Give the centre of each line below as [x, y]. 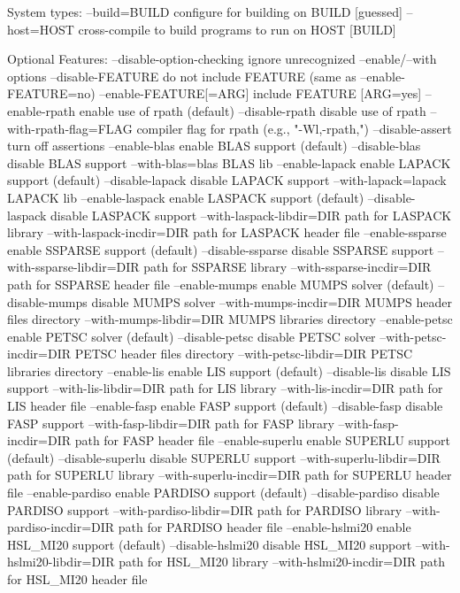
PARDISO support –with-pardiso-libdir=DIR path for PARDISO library [205, 509]
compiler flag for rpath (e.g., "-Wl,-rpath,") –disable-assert [294, 128]
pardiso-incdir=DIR [61, 527]
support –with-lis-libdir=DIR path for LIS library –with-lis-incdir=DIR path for [225, 388]
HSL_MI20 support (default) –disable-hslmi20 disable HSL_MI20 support [210, 544]
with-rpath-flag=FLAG [70, 128]
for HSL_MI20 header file [77, 579]
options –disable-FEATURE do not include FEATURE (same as [182, 76]
